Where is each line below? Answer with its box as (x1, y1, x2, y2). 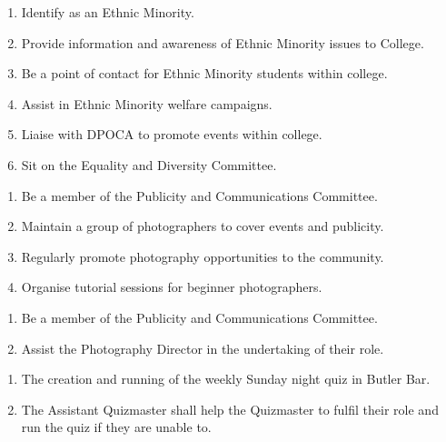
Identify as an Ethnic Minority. (21, 3, 194, 21)
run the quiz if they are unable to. (21, 417, 212, 437)
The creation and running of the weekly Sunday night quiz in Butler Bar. (21, 369, 431, 388)
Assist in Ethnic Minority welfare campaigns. (21, 94, 273, 113)
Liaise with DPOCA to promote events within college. (21, 125, 322, 144)
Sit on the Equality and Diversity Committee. (21, 155, 277, 174)
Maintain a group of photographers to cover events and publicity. (21, 216, 384, 236)
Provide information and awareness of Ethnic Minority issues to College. (21, 33, 424, 52)
